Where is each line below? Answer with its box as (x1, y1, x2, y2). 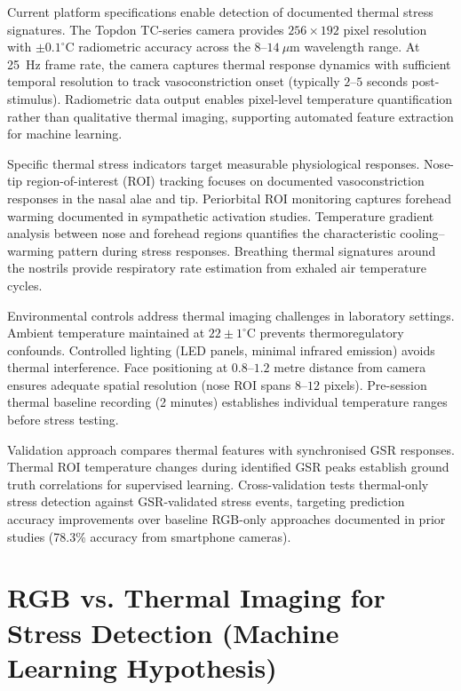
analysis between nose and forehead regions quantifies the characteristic (7, 224, 396, 242)
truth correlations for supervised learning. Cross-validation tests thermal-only (7, 474, 429, 493)
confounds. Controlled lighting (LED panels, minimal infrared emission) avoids (7, 340, 435, 359)
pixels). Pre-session (323, 375, 427, 393)
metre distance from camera (274, 358, 426, 377)
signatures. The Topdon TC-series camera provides (7, 20, 284, 38)
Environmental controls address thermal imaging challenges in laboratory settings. (7, 306, 455, 324)
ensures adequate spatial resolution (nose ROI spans (7, 375, 291, 393)
